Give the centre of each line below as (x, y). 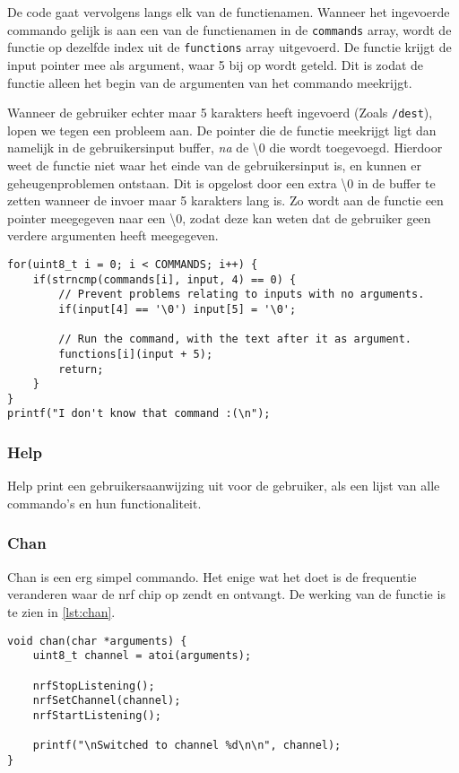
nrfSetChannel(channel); (107, 701)
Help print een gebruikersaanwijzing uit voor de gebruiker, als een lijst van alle (224, 486)
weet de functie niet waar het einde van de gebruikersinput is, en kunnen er (214, 165)
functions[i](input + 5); (136, 354)
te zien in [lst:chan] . (61, 611)
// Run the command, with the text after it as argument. (235, 339)
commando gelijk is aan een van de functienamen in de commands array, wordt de (229, 29)
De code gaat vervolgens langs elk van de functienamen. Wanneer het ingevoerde (229, 12)
